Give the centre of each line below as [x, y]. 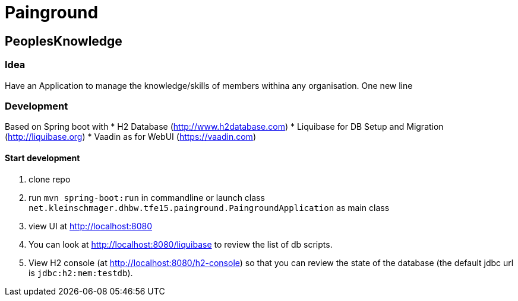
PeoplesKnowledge [64, 41]
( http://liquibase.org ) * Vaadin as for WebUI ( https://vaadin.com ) [130, 137]
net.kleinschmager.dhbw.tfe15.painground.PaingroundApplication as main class [209, 207]
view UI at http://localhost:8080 [91, 226]
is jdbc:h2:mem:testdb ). [81, 273]
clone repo [50, 179]
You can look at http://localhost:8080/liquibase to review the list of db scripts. [181, 244]
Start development [42, 158]
